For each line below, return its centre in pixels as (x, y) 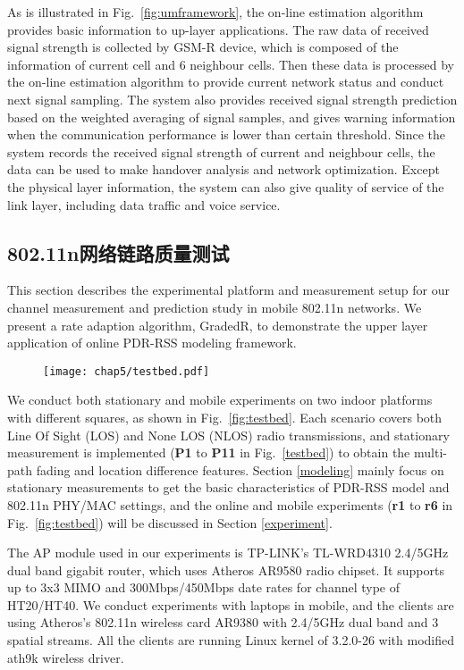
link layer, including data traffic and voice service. (144, 204)
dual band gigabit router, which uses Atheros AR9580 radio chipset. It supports (226, 569)
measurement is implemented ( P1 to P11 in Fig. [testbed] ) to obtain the (209, 452)
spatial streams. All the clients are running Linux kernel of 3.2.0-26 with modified (231, 640)
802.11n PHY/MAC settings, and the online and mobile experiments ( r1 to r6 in (230, 504)
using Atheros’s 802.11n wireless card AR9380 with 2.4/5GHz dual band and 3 (223, 622)
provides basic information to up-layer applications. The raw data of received (218, 29)
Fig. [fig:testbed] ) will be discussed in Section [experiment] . (170, 522)
